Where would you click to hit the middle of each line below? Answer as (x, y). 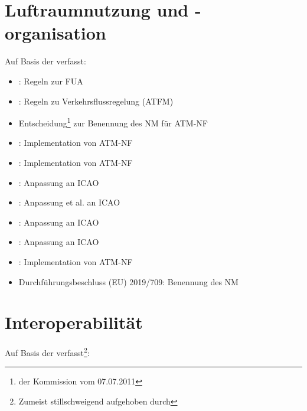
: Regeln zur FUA (51, 81)
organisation (55, 33)
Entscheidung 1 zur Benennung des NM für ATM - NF (113, 122)
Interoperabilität (74, 322)
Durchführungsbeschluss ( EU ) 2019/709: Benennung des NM (128, 281)
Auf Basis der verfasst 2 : (47, 352)
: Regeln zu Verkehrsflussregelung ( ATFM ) (96, 101)
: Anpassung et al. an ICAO (69, 202)
